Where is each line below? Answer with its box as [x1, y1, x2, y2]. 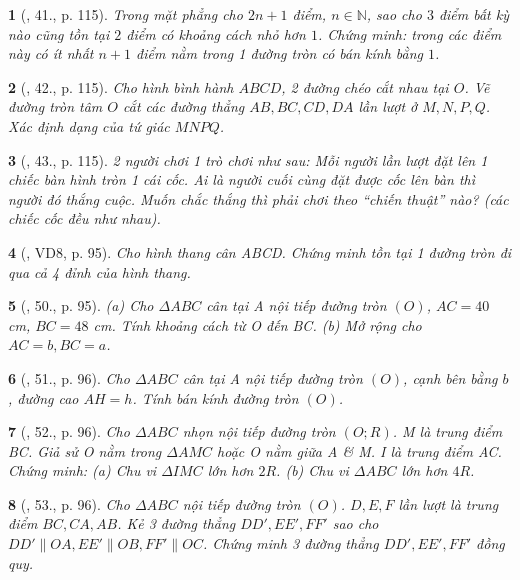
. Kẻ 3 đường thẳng [117, 513, 236, 534]
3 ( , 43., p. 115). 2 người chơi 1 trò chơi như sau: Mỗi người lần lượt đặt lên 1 [8, 149, 488, 170]
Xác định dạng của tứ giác [8, 115, 170, 136]
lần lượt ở [358, 96, 418, 117]
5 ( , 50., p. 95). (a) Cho [8, 295, 154, 316]
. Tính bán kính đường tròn [132, 387, 299, 408]
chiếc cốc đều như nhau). [8, 208, 161, 229]
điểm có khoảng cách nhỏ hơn [126, 23, 306, 44]
